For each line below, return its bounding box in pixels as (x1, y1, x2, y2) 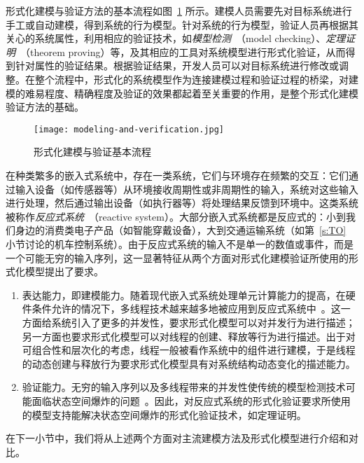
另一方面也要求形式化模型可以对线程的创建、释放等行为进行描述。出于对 (22, 329, 356, 343)
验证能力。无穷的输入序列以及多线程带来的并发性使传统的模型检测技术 (22, 380, 346, 394)
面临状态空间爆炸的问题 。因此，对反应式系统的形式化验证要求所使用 (31, 393, 351, 408)
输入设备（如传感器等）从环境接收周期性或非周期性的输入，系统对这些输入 (15, 181, 358, 196)
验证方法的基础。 (6, 99, 84, 114)
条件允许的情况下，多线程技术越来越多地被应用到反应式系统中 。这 (31, 301, 341, 316)
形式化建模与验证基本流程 (34, 144, 151, 159)
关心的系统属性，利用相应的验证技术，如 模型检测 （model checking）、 (6, 31, 326, 46)
